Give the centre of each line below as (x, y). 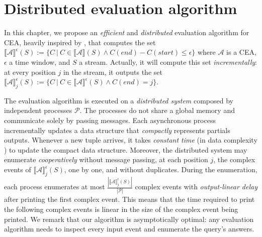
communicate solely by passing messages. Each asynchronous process (110, 120)
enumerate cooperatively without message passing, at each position (106, 159)
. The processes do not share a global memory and (157, 110)
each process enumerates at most (55, 187)
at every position (30, 72)
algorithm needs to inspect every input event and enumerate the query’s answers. (129, 229)
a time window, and (40, 62)
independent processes (38, 110)
